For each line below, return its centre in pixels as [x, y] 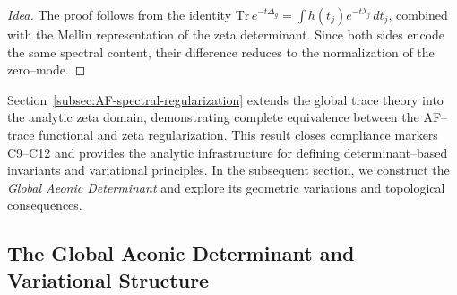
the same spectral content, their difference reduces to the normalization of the [221, 52]
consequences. [45, 205]
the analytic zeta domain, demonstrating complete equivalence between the [213, 117]
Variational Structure [108, 279]
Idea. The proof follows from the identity [120, 14]
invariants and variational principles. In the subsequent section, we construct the [228, 170]
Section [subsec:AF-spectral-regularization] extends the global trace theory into [225, 99]
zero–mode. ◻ [47, 69]
